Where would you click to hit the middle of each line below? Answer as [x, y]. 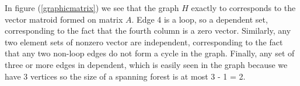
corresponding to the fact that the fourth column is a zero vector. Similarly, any [148, 31]
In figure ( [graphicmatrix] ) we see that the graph [92, 8]
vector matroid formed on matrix [64, 19]
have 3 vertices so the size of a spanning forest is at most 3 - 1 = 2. [125, 76]
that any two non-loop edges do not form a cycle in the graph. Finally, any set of [150, 53]
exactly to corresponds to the [243, 8]
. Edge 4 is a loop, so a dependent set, [200, 19]
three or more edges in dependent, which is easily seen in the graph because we [146, 64]
